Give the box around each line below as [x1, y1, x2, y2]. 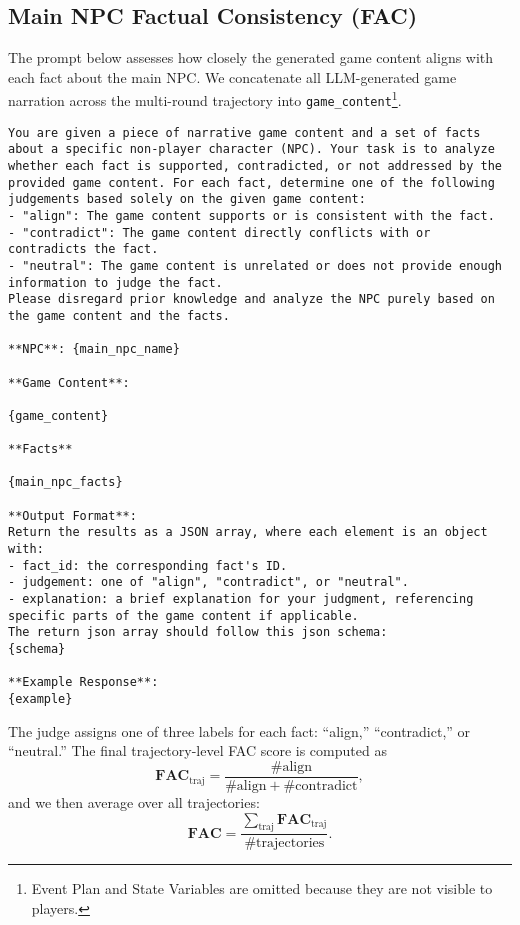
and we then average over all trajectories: [8, 791, 260, 812]
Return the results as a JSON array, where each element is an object [8, 525, 488, 540]
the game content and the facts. [8, 308, 230, 323]
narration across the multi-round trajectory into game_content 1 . [8, 87, 402, 111]
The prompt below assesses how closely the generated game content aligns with [8, 47, 494, 68]
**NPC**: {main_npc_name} [8, 342, 180, 357]
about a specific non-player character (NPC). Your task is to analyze [8, 142, 495, 157]
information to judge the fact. [8, 275, 223, 290]
